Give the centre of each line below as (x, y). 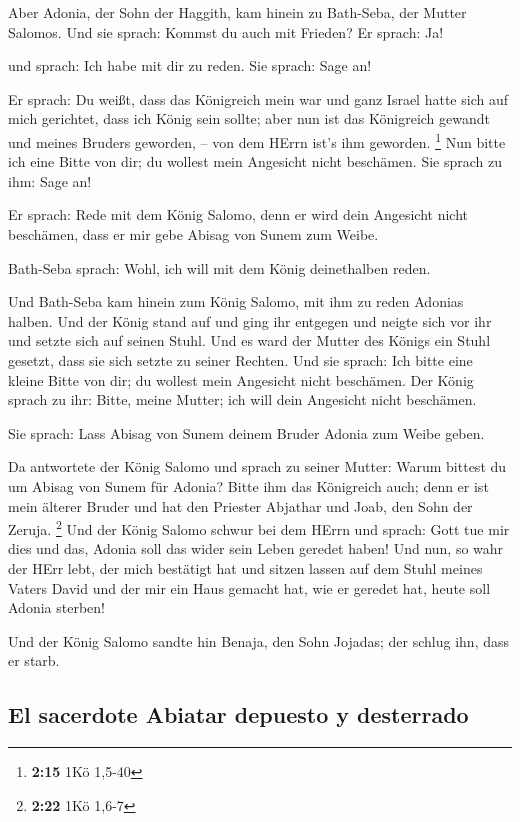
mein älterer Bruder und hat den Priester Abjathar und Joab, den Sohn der (240, 505)
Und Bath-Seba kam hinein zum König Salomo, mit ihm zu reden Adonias (236, 301)
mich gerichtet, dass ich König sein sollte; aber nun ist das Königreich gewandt (249, 118)
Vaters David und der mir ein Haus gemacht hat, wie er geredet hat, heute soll (249, 587)
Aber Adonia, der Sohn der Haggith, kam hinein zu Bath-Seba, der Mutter (237, 12)
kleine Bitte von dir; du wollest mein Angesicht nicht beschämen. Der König (241, 379)
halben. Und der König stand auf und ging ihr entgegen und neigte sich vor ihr (250, 320)
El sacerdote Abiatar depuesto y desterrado (238, 714)
